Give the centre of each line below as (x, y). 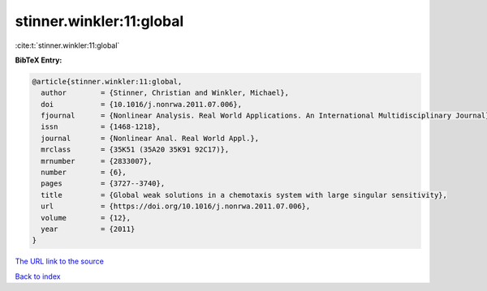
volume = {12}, (86, 218)
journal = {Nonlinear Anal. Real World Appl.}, (150, 138)
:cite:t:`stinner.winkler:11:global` (67, 45)
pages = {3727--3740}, (103, 184)
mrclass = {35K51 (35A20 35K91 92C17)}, (135, 150)
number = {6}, (84, 173)
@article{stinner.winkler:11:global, (107, 81)
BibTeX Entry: (39, 60)
